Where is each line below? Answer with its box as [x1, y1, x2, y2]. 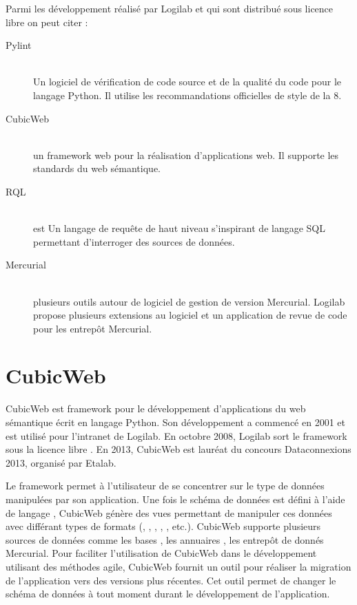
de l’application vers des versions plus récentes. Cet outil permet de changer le [6, 573, 336, 587]
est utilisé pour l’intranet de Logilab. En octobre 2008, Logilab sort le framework [6, 428, 347, 443]
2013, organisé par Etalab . [6, 455, 116, 469]
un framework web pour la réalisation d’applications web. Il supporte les [33, 147, 339, 162]
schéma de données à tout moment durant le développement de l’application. [6, 586, 330, 601]
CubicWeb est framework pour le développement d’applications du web [6, 401, 306, 416]
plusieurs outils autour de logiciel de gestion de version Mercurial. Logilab [33, 294, 345, 308]
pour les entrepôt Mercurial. [33, 321, 152, 335]
